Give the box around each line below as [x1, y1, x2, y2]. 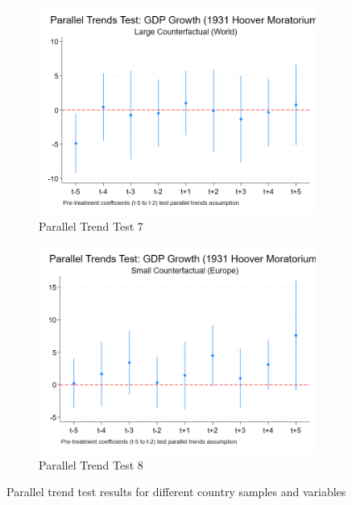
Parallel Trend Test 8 [39, 456, 143, 473]
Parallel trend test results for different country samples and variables [6, 483, 346, 500]
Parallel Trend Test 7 [39, 217, 143, 234]
